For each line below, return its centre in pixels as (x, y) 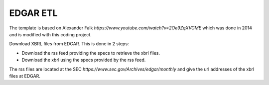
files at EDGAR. (25, 76)
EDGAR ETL (33, 13)
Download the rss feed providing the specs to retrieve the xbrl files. (91, 53)
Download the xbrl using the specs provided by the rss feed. (84, 60)
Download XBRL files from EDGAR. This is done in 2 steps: (69, 44)
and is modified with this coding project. (50, 34)
